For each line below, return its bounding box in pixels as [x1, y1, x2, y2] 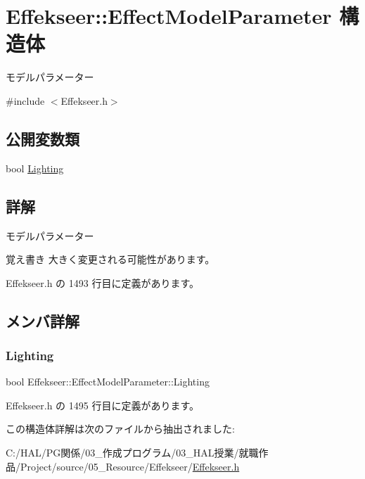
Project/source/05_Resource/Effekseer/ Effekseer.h [20, 459, 240, 473]
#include [6, 93, 45, 108]
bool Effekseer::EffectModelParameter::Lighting [6, 374, 210, 389]
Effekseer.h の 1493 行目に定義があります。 [6, 275, 200, 290]
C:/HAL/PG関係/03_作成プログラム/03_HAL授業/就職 [6, 445, 259, 460]
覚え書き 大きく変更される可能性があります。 [6, 252, 215, 267]
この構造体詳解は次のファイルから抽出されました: [6, 421, 235, 436]
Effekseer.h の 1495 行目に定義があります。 [6, 397, 200, 412]
